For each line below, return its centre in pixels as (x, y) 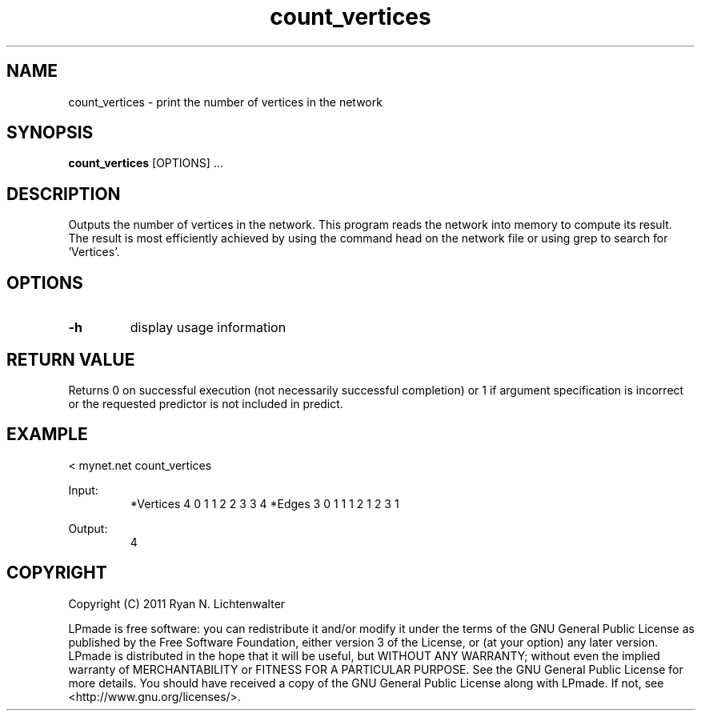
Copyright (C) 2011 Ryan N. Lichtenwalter (177, 603)
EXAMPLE (47, 435)
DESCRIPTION (64, 194)
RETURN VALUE (71, 359)
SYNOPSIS (50, 133)
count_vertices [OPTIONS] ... (146, 163)
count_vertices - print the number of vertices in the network (225, 102)
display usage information (208, 328)
